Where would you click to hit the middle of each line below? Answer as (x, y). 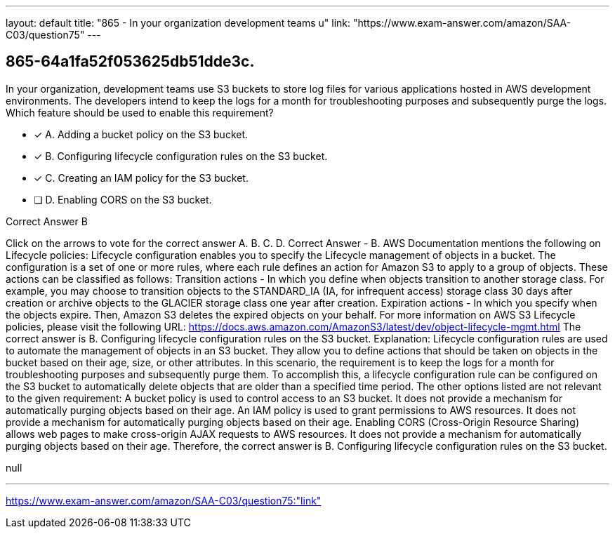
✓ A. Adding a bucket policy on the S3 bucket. (141, 134)
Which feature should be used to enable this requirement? (140, 112)
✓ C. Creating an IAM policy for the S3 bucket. (141, 178)
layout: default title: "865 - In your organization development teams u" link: (178, 23)
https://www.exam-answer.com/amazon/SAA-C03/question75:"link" (164, 500)
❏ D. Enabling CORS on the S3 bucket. (123, 199)
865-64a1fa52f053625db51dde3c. (130, 62)
